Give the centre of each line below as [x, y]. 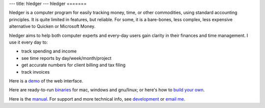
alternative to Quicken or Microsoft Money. [52, 27]
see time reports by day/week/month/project [66, 58]
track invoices [36, 72]
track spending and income [49, 51]
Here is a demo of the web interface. [46, 81]
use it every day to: [28, 42]
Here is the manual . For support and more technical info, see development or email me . [97, 99]
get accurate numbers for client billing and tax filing [74, 65]
